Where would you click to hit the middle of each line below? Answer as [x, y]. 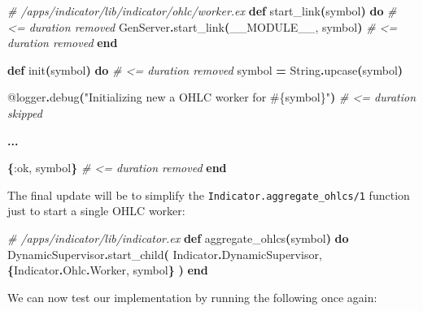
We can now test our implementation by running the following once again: [192, 297]
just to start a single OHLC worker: [96, 211]
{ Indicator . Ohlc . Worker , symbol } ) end [108, 270]
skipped [25, 112]
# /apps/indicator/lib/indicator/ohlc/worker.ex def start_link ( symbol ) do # [202, 11]
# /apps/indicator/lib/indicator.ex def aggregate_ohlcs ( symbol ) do [178, 238]
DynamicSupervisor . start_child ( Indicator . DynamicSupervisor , [165, 254]
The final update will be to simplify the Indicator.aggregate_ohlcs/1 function [209, 194]
